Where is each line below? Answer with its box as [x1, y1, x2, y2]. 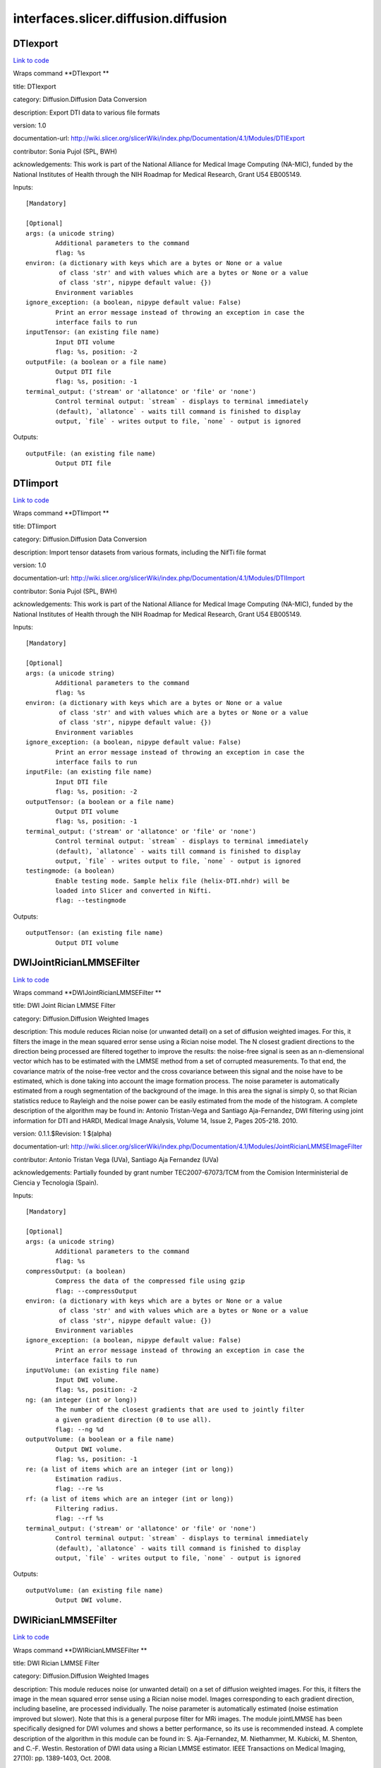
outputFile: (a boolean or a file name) [25, 358, 167, 366]
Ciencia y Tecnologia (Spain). [13, 1178, 99, 1187]
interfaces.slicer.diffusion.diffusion [13, 11, 227, 26]
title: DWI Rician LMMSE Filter [13, 1658, 100, 1667]
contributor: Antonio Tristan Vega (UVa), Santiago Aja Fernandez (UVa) [13, 1155, 219, 1163]
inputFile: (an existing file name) [25, 768, 152, 776]
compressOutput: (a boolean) [25, 1267, 126, 1275]
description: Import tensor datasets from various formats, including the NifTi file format [13, 548, 267, 557]
